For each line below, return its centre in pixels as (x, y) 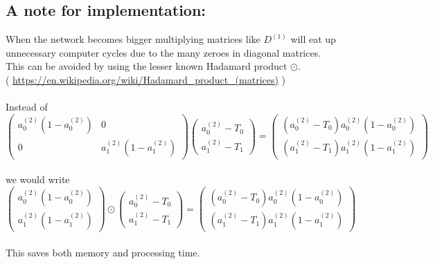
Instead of (27, 107)
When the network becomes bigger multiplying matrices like (133, 39)
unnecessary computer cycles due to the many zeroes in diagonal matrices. (164, 52)
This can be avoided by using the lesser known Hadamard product (147, 66)
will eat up (313, 39)
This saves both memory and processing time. (103, 252)
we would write (38, 179)
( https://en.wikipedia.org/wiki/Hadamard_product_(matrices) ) (146, 79)
